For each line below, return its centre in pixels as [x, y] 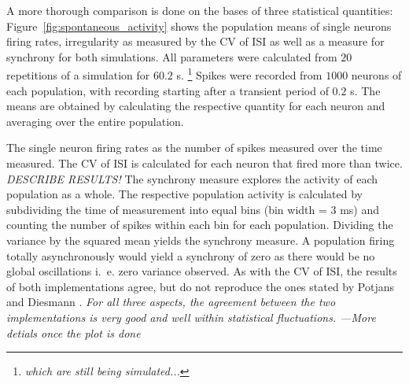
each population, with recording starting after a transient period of [168, 90]
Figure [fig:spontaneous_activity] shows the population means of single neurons [199, 26]
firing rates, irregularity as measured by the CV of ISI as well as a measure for [195, 41]
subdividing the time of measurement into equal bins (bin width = [167, 209]
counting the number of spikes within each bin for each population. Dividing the [200, 225]
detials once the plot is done [74, 332]
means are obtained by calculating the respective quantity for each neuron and [196, 106]
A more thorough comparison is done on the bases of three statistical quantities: [200, 10]
